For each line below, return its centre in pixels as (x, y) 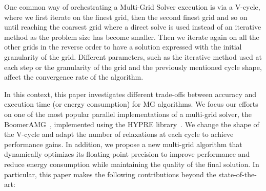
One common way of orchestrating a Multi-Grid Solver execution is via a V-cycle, (132, 7)
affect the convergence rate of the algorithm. (74, 77)
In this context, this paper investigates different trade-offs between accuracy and (130, 94)
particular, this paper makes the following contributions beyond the (110, 174)
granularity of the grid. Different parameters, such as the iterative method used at (133, 56)
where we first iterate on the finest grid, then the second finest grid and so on (126, 17)
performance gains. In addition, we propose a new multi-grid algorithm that (123, 144)
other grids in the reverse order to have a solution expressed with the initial (123, 47)
